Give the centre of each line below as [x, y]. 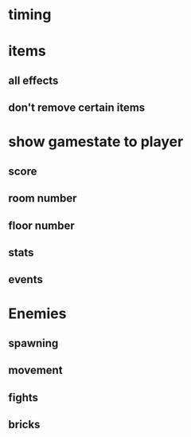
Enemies [37, 314]
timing [30, 15]
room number [43, 198]
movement [35, 370]
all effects [33, 80]
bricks [24, 425]
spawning [33, 343]
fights [23, 398]
